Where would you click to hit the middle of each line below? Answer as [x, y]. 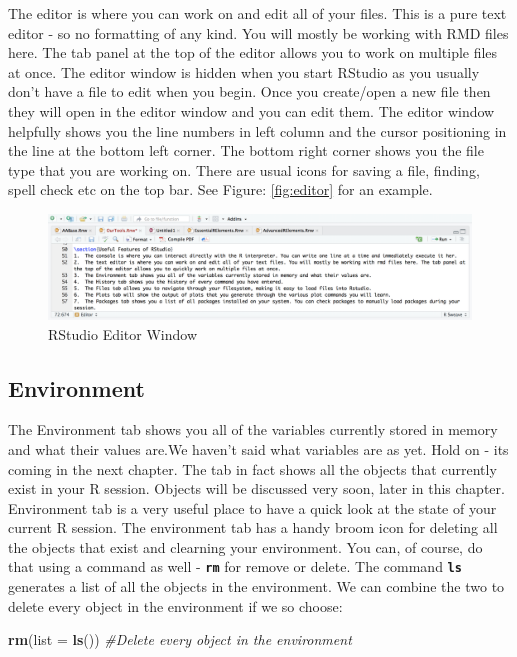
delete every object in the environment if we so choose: [175, 605]
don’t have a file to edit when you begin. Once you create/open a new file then [249, 91]
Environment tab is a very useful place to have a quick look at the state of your [252, 507]
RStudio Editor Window [123, 333]
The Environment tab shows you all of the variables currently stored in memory [253, 429]
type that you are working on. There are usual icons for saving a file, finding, [244, 169]
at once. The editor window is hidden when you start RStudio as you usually [244, 71]
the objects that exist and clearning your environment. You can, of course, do [245, 546]
